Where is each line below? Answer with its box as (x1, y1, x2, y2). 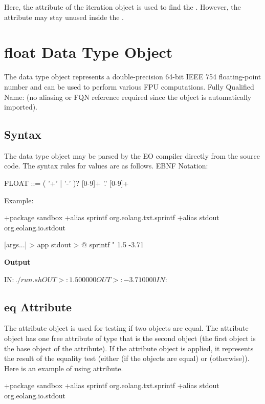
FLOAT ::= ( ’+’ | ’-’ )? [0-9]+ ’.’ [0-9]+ (4, 178, 129, 188)
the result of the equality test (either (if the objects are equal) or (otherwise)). (4, 353, 250, 364)
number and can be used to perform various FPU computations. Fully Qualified (4, 81, 254, 92)
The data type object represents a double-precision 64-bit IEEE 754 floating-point (4, 71, 261, 82)
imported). (4, 101, 38, 112)
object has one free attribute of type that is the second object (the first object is (4, 333, 256, 344)
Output (4, 257, 31, 267)
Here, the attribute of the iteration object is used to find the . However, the (4, 2, 241, 12)
